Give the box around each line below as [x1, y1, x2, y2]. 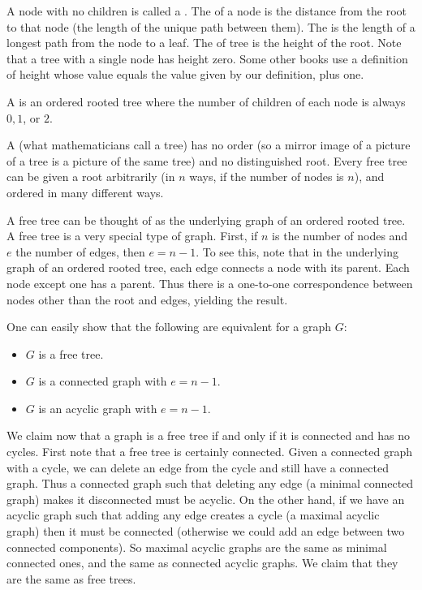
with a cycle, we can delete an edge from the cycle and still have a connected [6, 459, 389, 476]
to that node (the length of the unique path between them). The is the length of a [6, 18, 416, 35]
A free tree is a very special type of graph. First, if [6, 227, 258, 244]
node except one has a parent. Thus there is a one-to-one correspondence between [6, 274, 413, 291]
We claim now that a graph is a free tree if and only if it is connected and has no [6, 427, 410, 444]
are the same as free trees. [6, 570, 136, 587]
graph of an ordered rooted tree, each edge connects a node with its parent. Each [6, 259, 410, 276]
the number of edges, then [15, 243, 145, 260]
